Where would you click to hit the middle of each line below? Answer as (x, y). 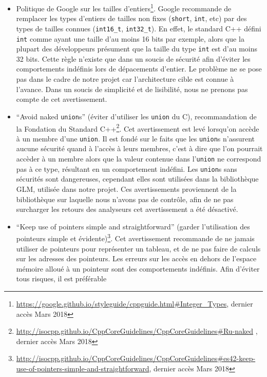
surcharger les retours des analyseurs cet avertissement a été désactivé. (127, 209)
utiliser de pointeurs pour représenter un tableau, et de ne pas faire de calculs (138, 248)
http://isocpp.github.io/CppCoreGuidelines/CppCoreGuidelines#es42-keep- (136, 358)
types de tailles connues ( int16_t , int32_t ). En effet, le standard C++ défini (139, 28)
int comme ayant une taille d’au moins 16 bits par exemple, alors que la (130, 38)
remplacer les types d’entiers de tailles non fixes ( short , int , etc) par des (131, 18)
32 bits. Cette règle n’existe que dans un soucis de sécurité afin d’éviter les (133, 58)
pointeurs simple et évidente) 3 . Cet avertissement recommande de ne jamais (135, 237)
